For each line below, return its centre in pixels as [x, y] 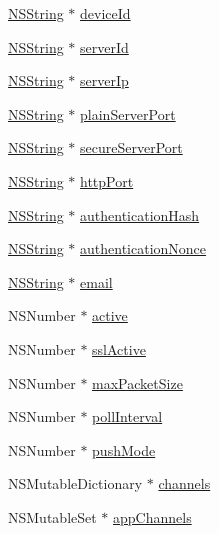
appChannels [152, 516]
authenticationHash [140, 214]
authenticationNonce [143, 248]
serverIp [104, 80]
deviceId [105, 13]
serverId [104, 46]
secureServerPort [131, 147]
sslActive [119, 348]
